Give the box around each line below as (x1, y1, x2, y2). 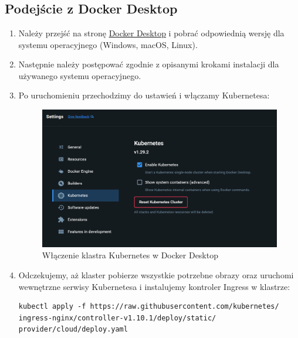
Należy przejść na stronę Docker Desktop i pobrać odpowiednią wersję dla (18, 27, 285, 39)
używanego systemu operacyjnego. (18, 69, 141, 81)
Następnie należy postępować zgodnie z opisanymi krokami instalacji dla (18, 58, 279, 70)
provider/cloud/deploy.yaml (18, 325, 128, 334)
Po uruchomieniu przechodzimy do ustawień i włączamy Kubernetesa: (18, 89, 270, 101)
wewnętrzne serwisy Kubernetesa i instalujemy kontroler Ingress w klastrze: (18, 280, 290, 292)
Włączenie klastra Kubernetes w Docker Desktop (42, 249, 218, 261)
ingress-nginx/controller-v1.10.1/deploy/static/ (18, 313, 216, 322)
